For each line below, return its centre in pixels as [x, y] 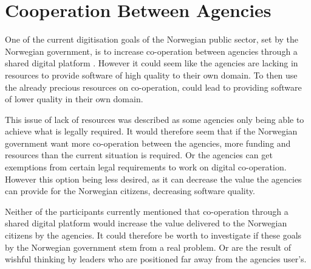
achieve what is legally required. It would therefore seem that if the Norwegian [151, 131]
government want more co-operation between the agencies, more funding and [148, 143]
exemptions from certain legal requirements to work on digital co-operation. [146, 167]
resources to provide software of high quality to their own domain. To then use [151, 75]
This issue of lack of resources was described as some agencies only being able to [155, 119]
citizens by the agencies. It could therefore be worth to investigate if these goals [153, 235]
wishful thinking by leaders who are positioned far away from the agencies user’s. [156, 259]
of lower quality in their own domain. [74, 99]
